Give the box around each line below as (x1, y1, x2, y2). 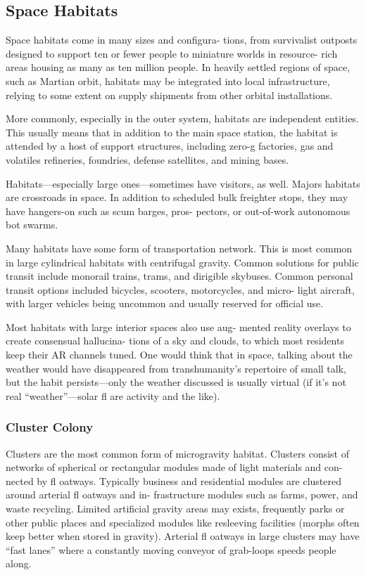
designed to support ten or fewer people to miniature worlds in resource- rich (6, 46, 338, 60)
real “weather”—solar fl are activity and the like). (6, 388, 220, 403)
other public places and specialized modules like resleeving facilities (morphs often (6, 515, 360, 529)
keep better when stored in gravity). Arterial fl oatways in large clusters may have (6, 529, 360, 543)
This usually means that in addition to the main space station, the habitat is (6, 124, 338, 139)
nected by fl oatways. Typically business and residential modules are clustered (6, 473, 342, 488)
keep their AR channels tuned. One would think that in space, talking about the (6, 347, 353, 362)
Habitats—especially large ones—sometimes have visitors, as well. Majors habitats (6, 176, 360, 190)
